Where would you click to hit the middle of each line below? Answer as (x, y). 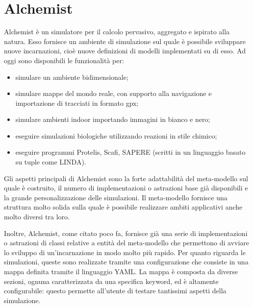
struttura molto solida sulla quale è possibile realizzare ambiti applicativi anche (123, 207)
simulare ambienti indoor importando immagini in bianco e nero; (113, 119)
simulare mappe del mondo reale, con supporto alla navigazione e (114, 93)
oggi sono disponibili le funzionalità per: (64, 60)
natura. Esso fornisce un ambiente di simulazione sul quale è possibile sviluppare (125, 41)
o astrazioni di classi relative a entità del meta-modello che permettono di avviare (127, 243)
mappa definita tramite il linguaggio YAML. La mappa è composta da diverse (121, 271)
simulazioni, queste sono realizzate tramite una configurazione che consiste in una (126, 262)
